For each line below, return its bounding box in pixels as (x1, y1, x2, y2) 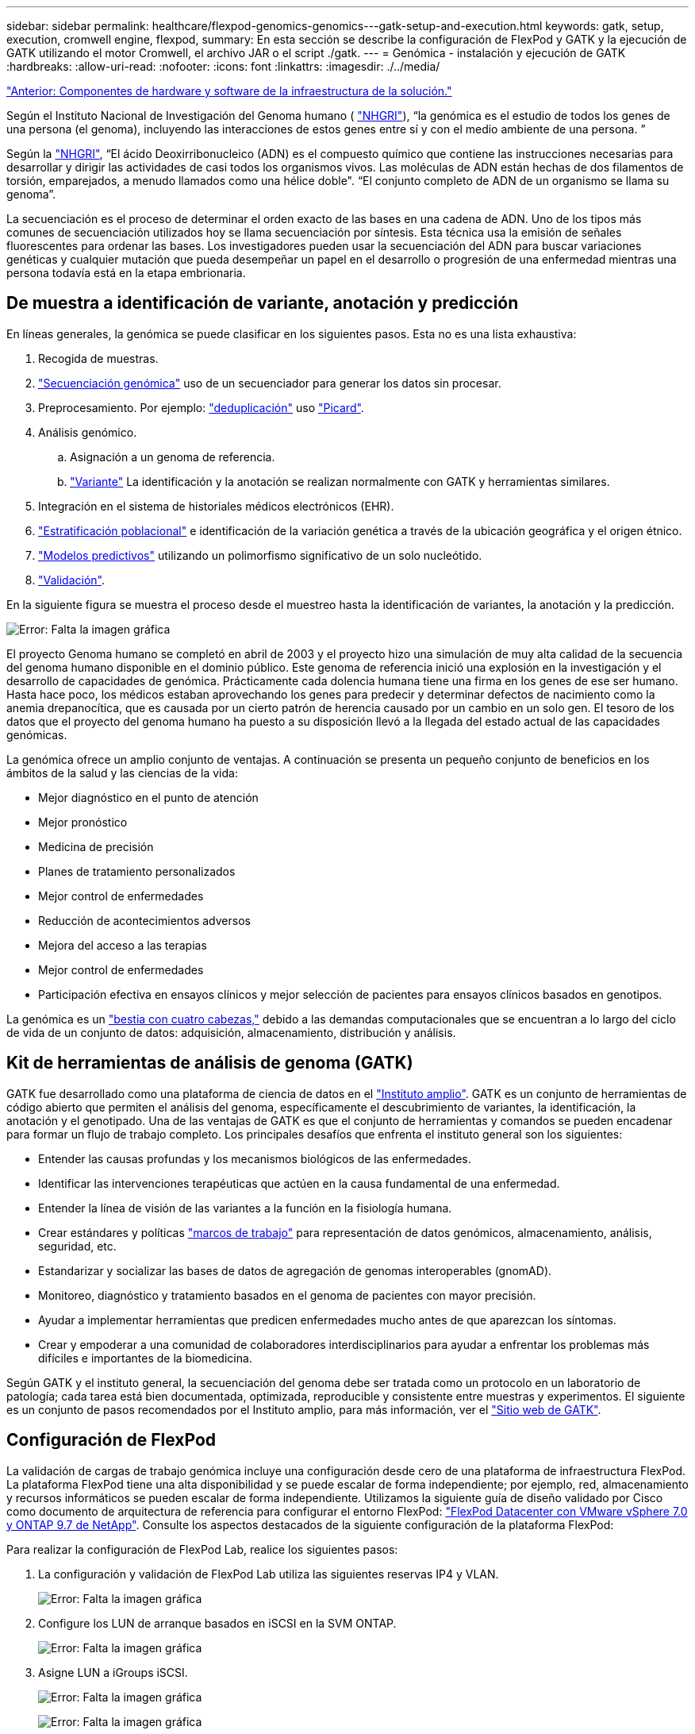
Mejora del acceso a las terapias (38, 938, 207, 952)
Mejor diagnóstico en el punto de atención (38, 790, 259, 804)
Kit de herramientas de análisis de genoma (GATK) (6, 1053, 413, 1073)
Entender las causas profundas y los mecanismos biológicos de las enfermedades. (38, 1151, 471, 1166)
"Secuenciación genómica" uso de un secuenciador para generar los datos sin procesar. (38, 376, 501, 390)
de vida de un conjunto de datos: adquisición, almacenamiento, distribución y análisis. (6, 1025, 456, 1039)
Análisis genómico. (38, 425, 137, 439)
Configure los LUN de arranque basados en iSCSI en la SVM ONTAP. (38, 1616, 397, 1630)
